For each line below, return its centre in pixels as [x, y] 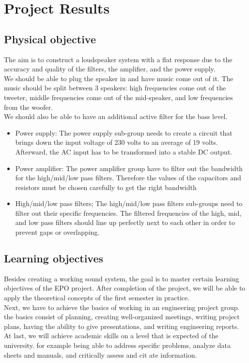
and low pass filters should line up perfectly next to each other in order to [125, 222]
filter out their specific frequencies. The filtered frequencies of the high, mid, [128, 213]
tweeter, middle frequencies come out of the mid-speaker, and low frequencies [118, 97]
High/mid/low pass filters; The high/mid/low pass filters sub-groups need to [129, 203]
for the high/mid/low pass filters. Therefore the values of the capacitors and [128, 178]
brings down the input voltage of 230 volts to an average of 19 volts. [117, 142]
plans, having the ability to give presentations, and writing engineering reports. [122, 326]
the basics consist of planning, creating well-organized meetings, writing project [122, 317]
